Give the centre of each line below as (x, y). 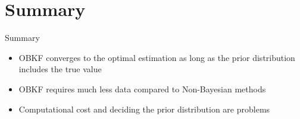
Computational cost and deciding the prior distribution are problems (144, 109)
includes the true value (60, 69)
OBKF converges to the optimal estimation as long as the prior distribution (157, 57)
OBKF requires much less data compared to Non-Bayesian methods (142, 89)
